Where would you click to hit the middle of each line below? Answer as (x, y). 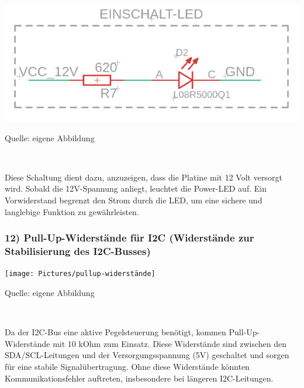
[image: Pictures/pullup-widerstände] (80, 274)
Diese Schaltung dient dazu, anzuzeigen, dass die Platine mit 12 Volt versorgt (144, 177)
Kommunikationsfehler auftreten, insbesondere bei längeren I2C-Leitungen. (139, 378)
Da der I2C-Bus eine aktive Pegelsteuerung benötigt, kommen (115, 332)
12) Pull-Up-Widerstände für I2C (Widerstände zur (129, 238)
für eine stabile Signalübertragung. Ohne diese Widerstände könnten (127, 366)
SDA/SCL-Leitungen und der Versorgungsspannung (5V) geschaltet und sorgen (147, 355)
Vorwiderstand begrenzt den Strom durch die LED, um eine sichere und (134, 200)
